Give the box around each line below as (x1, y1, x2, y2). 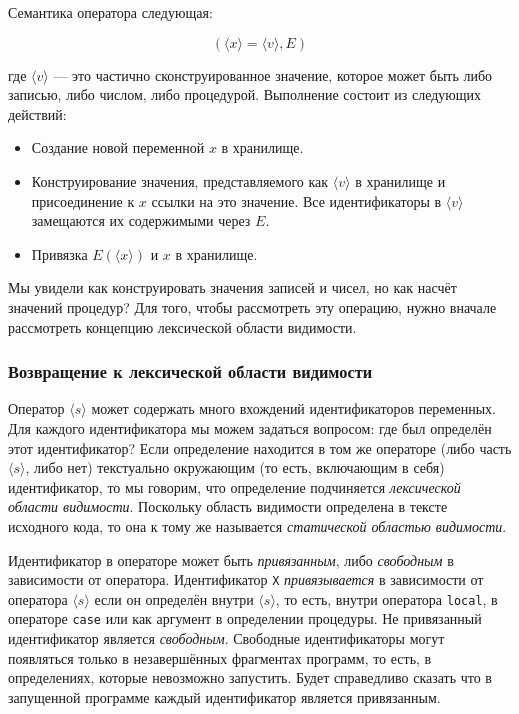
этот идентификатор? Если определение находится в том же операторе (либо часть (8, 437, 512, 458)
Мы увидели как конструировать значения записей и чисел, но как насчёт (8, 277, 457, 298)
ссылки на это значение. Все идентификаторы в (151, 190, 442, 211)
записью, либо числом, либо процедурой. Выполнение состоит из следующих (8, 84, 482, 105)
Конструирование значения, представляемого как (31, 170, 329, 191)
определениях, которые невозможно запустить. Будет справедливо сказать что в (8, 667, 492, 688)
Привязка (31, 243, 88, 264)
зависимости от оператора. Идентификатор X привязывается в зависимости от (8, 569, 484, 590)
